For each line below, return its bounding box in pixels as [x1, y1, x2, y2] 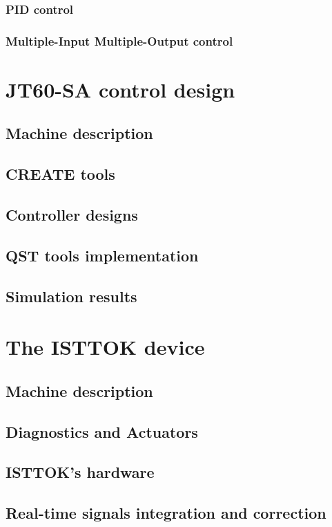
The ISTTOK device [6, 333, 205, 361]
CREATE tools [6, 163, 115, 185]
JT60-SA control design [6, 75, 235, 103]
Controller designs [6, 204, 138, 225]
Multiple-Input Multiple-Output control [6, 32, 233, 49]
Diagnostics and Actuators [6, 420, 198, 442]
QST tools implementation [6, 244, 199, 266]
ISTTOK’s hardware [6, 461, 155, 483]
